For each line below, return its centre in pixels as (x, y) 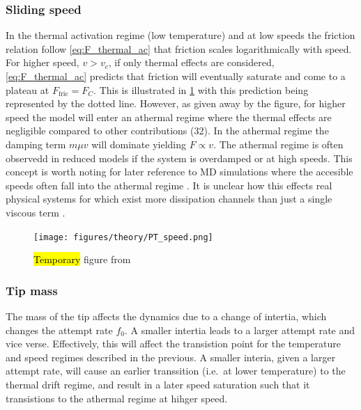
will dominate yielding (139, 144)
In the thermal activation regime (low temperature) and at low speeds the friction (180, 35)
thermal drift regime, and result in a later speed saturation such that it (158, 384)
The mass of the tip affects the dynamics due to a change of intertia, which (166, 316)
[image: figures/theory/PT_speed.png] (123, 237)
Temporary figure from (82, 259)
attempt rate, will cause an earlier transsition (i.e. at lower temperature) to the (176, 371)
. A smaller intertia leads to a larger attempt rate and (240, 330)
